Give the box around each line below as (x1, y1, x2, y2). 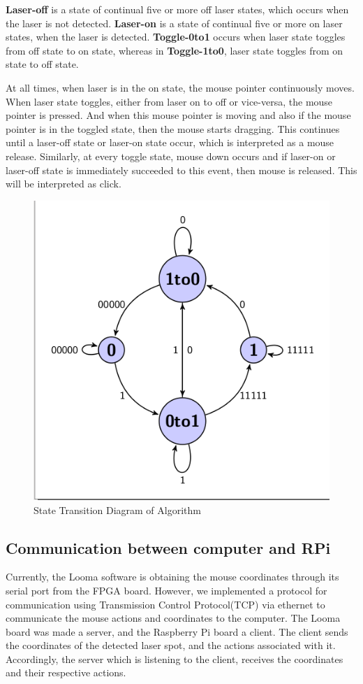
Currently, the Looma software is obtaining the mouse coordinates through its (6, 569, 339, 584)
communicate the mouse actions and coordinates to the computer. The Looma (6, 611, 341, 625)
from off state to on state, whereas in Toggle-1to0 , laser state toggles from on (6, 43, 343, 57)
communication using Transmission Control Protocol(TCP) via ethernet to (6, 597, 325, 611)
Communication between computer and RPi (6, 536, 331, 558)
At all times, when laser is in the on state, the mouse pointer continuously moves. (6, 80, 355, 94)
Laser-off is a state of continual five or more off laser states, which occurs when (6, 2, 349, 16)
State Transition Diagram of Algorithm (34, 502, 201, 517)
